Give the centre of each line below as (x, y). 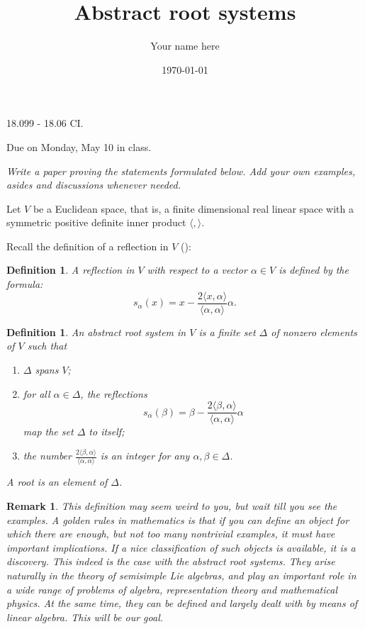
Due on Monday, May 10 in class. (79, 146)
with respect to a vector (197, 270)
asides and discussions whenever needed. (94, 185)
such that (47, 346)
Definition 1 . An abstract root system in (96, 332)
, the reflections (114, 393)
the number (47, 456)
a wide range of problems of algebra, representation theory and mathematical (172, 589)
